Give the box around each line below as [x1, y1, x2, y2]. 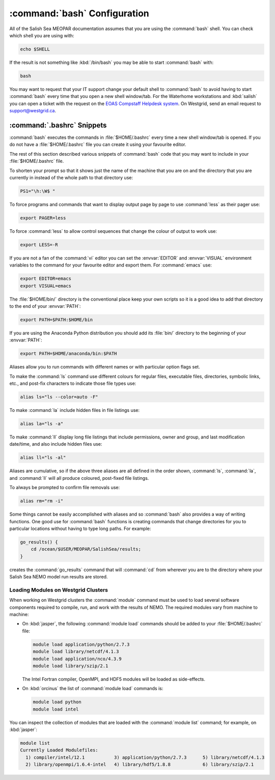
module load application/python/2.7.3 [33, 641, 130, 647]
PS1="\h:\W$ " [20, 188, 56, 194]
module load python [33, 699, 81, 705]
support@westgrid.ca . [9, 108, 57, 114]
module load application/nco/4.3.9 [33, 656, 122, 662]
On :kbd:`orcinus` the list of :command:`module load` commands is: [22, 686, 163, 692]
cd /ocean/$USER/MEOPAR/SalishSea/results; [31, 546, 141, 552]
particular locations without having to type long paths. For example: [9, 525, 151, 531]
